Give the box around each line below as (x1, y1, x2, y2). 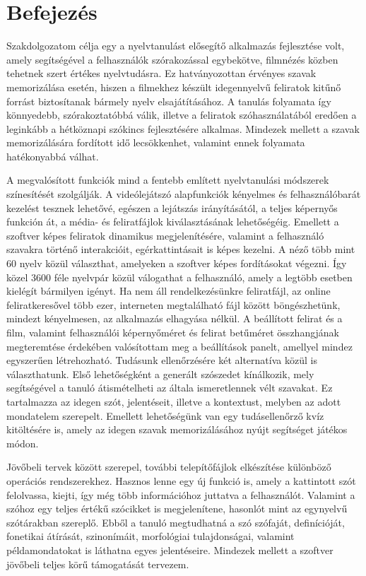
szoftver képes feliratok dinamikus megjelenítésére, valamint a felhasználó (6, 228, 324, 242)
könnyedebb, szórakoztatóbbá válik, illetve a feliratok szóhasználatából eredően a (6, 107, 357, 122)
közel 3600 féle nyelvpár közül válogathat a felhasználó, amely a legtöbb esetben (6, 269, 353, 284)
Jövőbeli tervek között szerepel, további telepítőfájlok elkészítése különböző (6, 459, 331, 474)
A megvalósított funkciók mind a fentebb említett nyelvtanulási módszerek (6, 172, 329, 187)
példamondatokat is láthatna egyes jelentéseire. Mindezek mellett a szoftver (6, 542, 333, 557)
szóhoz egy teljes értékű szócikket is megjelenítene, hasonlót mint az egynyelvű (6, 501, 348, 516)
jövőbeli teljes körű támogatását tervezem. (6, 556, 189, 571)
